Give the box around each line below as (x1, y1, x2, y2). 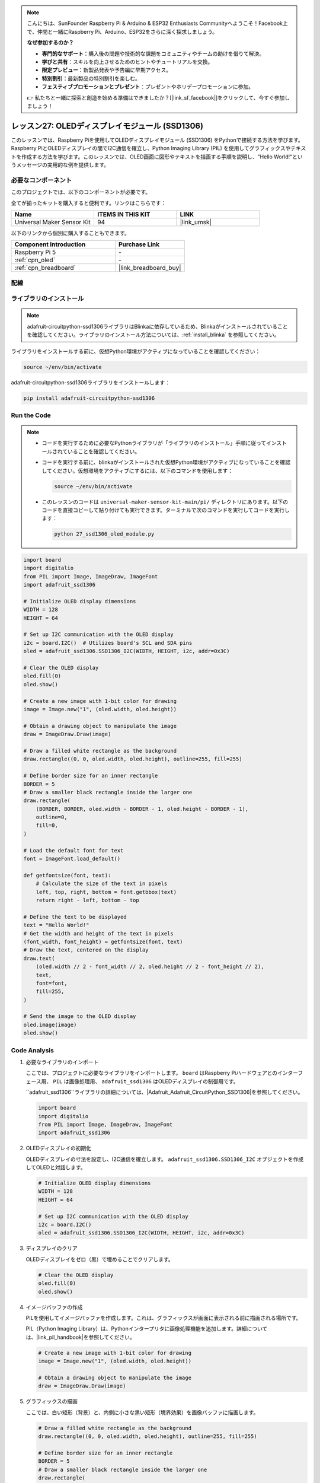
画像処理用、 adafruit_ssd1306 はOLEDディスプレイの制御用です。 (69, 1077, 239, 1085)
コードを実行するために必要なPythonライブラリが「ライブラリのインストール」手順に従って (41, 440, 267, 447)
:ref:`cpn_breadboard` (14, 264, 76, 272)
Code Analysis (11, 1046, 55, 1054)
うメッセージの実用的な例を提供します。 (11, 161, 110, 168)
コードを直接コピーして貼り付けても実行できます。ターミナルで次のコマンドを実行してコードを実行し (41, 507, 290, 514)
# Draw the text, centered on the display (23, 947, 149, 953)
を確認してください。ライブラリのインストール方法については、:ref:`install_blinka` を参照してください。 (27, 331, 280, 338)
